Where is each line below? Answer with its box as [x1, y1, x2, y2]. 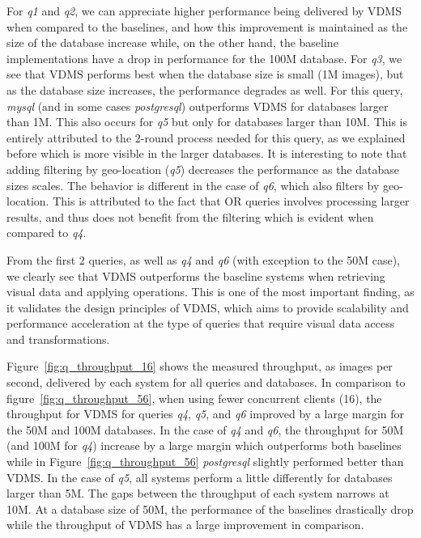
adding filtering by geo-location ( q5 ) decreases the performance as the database [6, 160, 400, 177]
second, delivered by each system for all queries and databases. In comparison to [6, 374, 406, 391]
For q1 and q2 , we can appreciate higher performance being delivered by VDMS [6, 2, 402, 19]
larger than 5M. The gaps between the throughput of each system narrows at [6, 485, 389, 502]
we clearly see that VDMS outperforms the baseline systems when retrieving [6, 267, 385, 284]
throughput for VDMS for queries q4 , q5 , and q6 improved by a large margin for [6, 405, 405, 422]
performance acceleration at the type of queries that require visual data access [6, 315, 395, 332]
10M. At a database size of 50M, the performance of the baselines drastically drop [6, 500, 414, 517]
